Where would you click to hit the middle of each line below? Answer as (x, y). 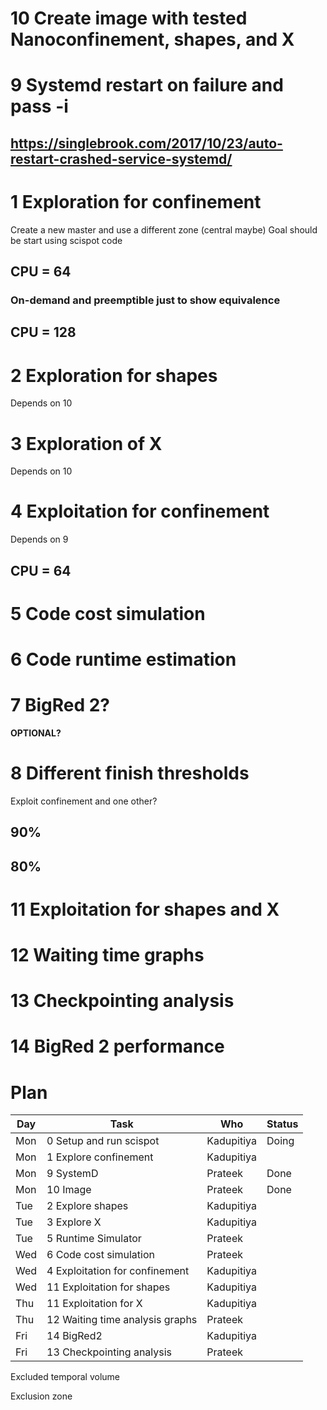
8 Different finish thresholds (130, 773)
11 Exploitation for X (94, 1304)
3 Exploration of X (86, 443)
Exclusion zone (41, 1396)
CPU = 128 (43, 332)
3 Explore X (74, 1222)
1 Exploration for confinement (136, 201)
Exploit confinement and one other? (84, 801)
